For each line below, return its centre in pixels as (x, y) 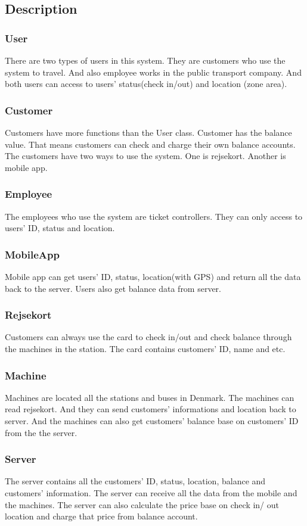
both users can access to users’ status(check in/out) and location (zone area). (146, 84)
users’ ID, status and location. (60, 228)
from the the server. (41, 432)
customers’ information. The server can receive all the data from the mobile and (151, 493)
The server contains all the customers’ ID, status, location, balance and (135, 481)
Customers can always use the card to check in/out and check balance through (148, 337)
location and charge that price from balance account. (101, 516)
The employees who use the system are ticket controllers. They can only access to (154, 216)
